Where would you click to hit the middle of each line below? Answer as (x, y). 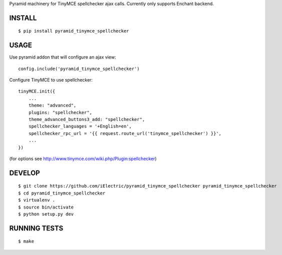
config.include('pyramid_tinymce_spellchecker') (79, 68)
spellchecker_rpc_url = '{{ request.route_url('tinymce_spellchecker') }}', (125, 133)
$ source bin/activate (46, 207)
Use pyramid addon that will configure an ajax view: (63, 57)
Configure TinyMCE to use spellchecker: (51, 80)
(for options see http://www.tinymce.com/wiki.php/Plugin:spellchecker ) (83, 158)
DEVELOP (25, 173)
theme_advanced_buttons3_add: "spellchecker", (87, 119)
